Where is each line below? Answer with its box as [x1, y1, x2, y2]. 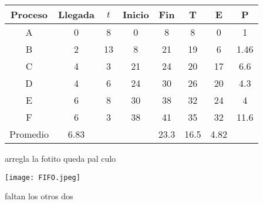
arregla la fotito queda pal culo [5, 152, 116, 164]
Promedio [9, 127, 49, 141]
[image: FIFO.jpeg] [5, 173, 80, 182]
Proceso [11, 8, 48, 21]
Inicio [122, 8, 149, 21]
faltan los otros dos [5, 190, 73, 202]
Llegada [58, 8, 95, 21]
